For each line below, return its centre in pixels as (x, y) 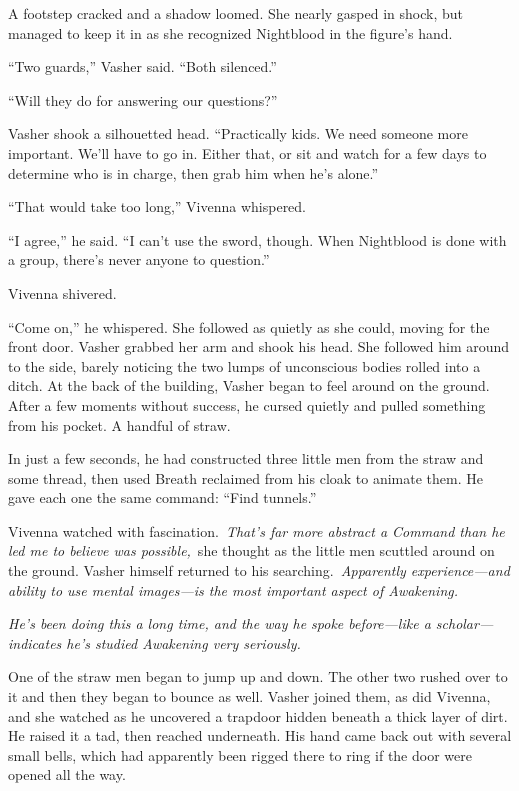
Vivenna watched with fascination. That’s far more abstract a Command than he (256, 530)
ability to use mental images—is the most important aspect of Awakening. (233, 589)
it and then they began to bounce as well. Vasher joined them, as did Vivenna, (249, 696)
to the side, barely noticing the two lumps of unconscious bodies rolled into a (244, 365)
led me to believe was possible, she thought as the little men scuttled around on (251, 550)
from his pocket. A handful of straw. (119, 424)
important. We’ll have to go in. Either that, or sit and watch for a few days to (247, 152)
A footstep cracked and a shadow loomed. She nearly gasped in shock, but (235, 13)
